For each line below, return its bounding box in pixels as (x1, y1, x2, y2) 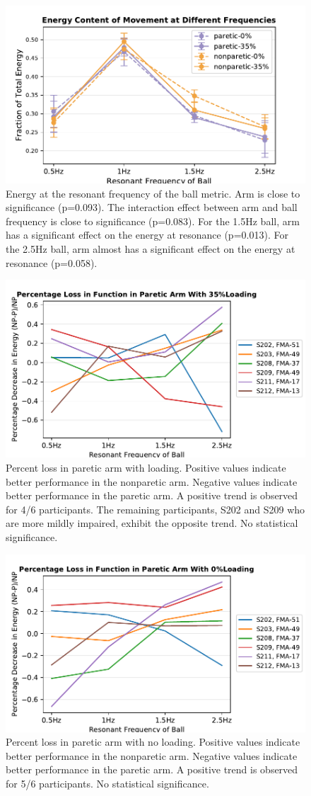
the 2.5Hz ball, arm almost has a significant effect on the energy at (6, 241, 295, 256)
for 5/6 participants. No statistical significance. (6, 775, 209, 790)
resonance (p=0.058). (6, 255, 98, 270)
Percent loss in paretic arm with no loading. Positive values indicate (6, 734, 300, 749)
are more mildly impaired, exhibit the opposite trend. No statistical (6, 516, 298, 530)
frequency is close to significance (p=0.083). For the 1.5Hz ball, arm (6, 213, 300, 228)
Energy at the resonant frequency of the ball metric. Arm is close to (6, 186, 300, 200)
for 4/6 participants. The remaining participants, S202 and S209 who (6, 501, 305, 516)
